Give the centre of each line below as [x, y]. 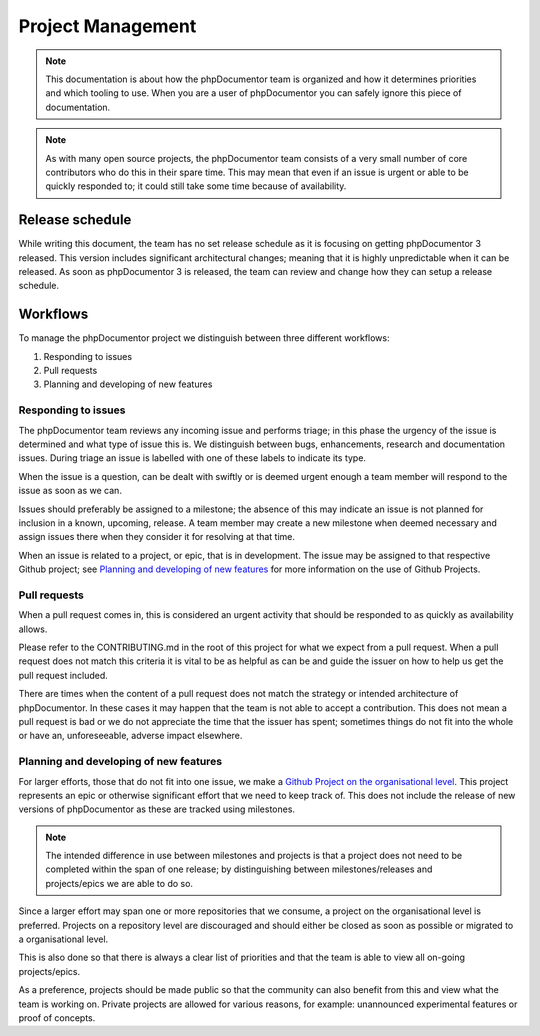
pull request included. [63, 675]
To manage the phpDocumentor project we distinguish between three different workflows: [204, 338]
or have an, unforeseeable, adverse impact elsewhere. [130, 736]
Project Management [107, 26]
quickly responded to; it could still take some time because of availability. [196, 186]
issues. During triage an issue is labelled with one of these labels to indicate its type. [192, 458]
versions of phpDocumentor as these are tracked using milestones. [156, 809]
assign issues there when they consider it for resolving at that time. [156, 537]
